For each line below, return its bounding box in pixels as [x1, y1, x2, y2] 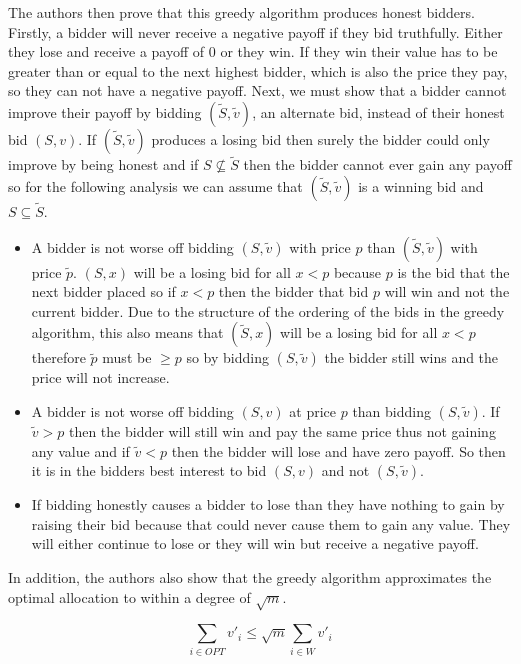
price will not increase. [31, 367, 170, 388]
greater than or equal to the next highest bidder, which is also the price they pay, [8, 60, 508, 81]
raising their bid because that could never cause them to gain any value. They [31, 513, 511, 534]
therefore [31, 347, 86, 368]
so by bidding [186, 347, 269, 368]
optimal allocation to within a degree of [8, 586, 251, 607]
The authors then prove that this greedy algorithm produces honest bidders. [8, 2, 475, 22]
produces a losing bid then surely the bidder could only [151, 128, 490, 149]
